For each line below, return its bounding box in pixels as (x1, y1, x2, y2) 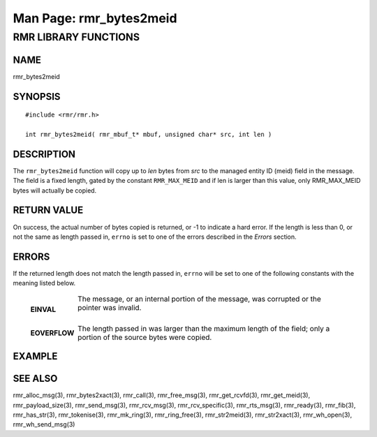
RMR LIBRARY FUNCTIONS (13, 31, 140, 43)
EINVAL (30, 304, 57, 314)
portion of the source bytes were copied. (77, 332, 212, 342)
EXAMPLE (13, 350, 58, 362)
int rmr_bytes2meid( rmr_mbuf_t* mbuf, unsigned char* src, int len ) (25, 130, 272, 138)
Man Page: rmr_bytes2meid (13, 10, 177, 26)
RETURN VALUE (13, 205, 84, 216)
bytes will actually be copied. (13, 186, 97, 195)
